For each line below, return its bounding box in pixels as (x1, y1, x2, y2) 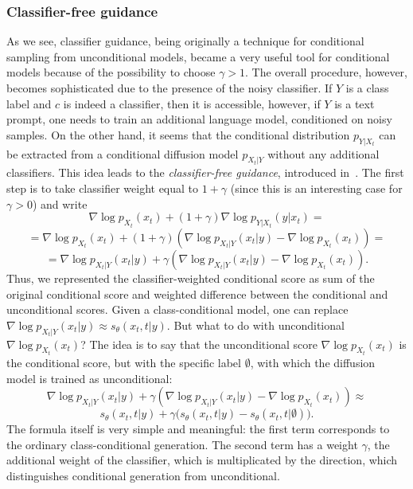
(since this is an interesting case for (230, 179, 403, 196)
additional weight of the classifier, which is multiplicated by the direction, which (6, 452, 398, 468)
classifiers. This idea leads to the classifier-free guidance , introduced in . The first (6, 164, 404, 181)
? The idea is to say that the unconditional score (80, 335, 318, 352)
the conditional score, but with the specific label (6, 354, 241, 370)
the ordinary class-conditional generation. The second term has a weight (6, 436, 358, 452)
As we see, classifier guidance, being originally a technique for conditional (6, 33, 364, 49)
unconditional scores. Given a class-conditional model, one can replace (6, 301, 349, 318)
